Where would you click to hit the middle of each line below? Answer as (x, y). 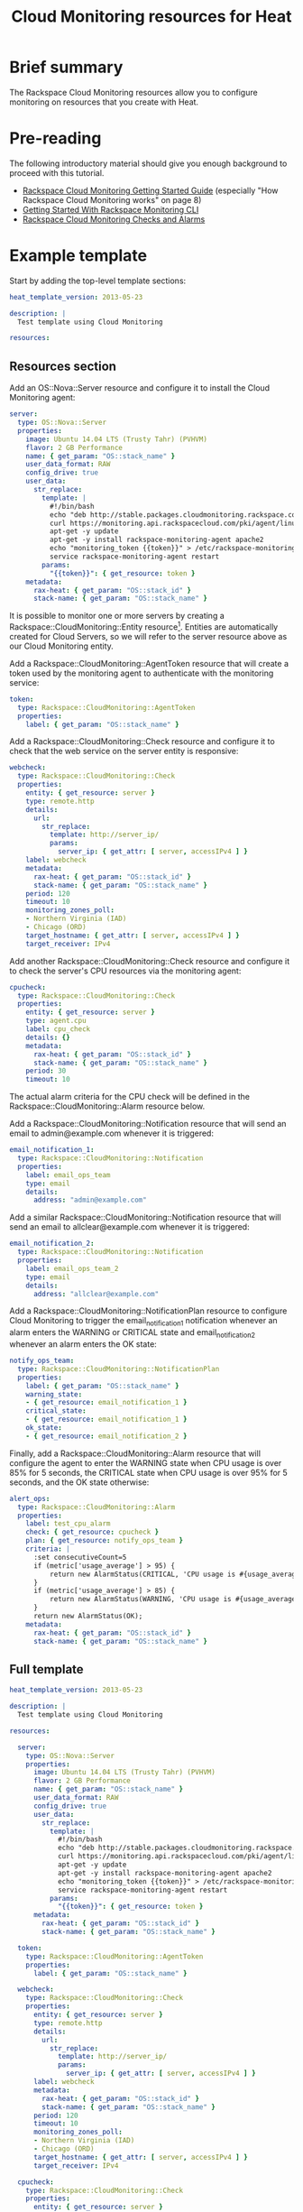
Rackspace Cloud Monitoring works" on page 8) (112, 199)
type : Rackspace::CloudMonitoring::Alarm (96, 1507)
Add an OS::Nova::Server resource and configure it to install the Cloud (140, 388)
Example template (78, 256)
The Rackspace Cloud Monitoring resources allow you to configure (134, 92)
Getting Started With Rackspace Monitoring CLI (110, 209)
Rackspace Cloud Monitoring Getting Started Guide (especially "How (150, 190)
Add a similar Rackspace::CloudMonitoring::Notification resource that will (145, 1217)
